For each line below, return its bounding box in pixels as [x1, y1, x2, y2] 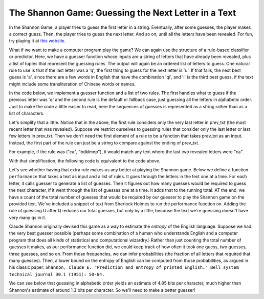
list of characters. [9, 110, 44, 117]
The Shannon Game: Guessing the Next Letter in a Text [9, 7, 237, 18]
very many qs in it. [9, 215, 46, 220]
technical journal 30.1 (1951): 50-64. [9, 271, 105, 277]
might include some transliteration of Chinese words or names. [9, 81, 136, 87]
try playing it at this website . [9, 38, 66, 44]
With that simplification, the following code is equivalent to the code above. [9, 158, 161, 163]
